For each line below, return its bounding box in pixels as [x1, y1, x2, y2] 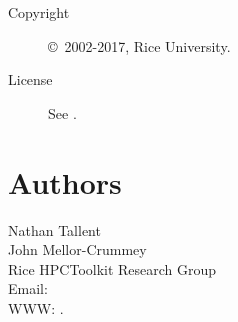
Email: [8, 278, 48, 299]
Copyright [8, 2, 70, 22]
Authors [8, 161, 122, 202]
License [8, 69, 53, 90]
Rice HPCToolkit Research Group [8, 258, 217, 279]
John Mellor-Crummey [8, 239, 147, 260]
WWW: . [8, 297, 64, 318]
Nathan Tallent [8, 219, 101, 240]
